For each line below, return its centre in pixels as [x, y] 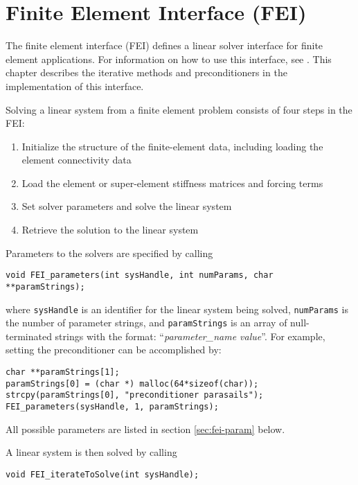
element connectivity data [77, 160]
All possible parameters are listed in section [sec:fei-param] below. [145, 429]
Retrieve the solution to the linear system [110, 230]
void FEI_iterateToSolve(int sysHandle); [102, 474]
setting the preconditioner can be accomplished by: [114, 350]
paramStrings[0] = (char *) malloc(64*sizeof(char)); [132, 383]
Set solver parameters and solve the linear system [127, 206]
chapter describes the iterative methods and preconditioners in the [146, 72]
